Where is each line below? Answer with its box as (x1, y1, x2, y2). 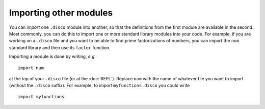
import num (18, 65, 44, 71)
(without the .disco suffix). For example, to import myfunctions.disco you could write (9, 83, 190, 89)
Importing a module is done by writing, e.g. (9, 54, 96, 59)
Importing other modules (9, 7, 113, 18)
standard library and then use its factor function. (9, 44, 110, 51)
